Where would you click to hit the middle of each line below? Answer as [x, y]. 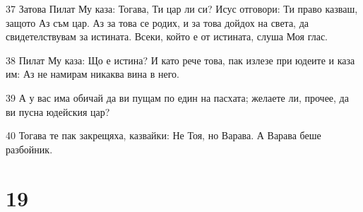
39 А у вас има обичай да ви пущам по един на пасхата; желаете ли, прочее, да [177, 97]
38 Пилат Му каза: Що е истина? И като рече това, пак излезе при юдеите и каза [180, 60]
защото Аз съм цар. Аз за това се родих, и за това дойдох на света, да [157, 22]
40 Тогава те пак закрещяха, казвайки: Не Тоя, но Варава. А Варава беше [163, 135]
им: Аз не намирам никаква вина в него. [93, 74]
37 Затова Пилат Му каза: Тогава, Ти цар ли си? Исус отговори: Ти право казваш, [182, 8]
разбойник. [29, 149]
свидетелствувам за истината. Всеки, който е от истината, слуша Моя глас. [167, 36]
